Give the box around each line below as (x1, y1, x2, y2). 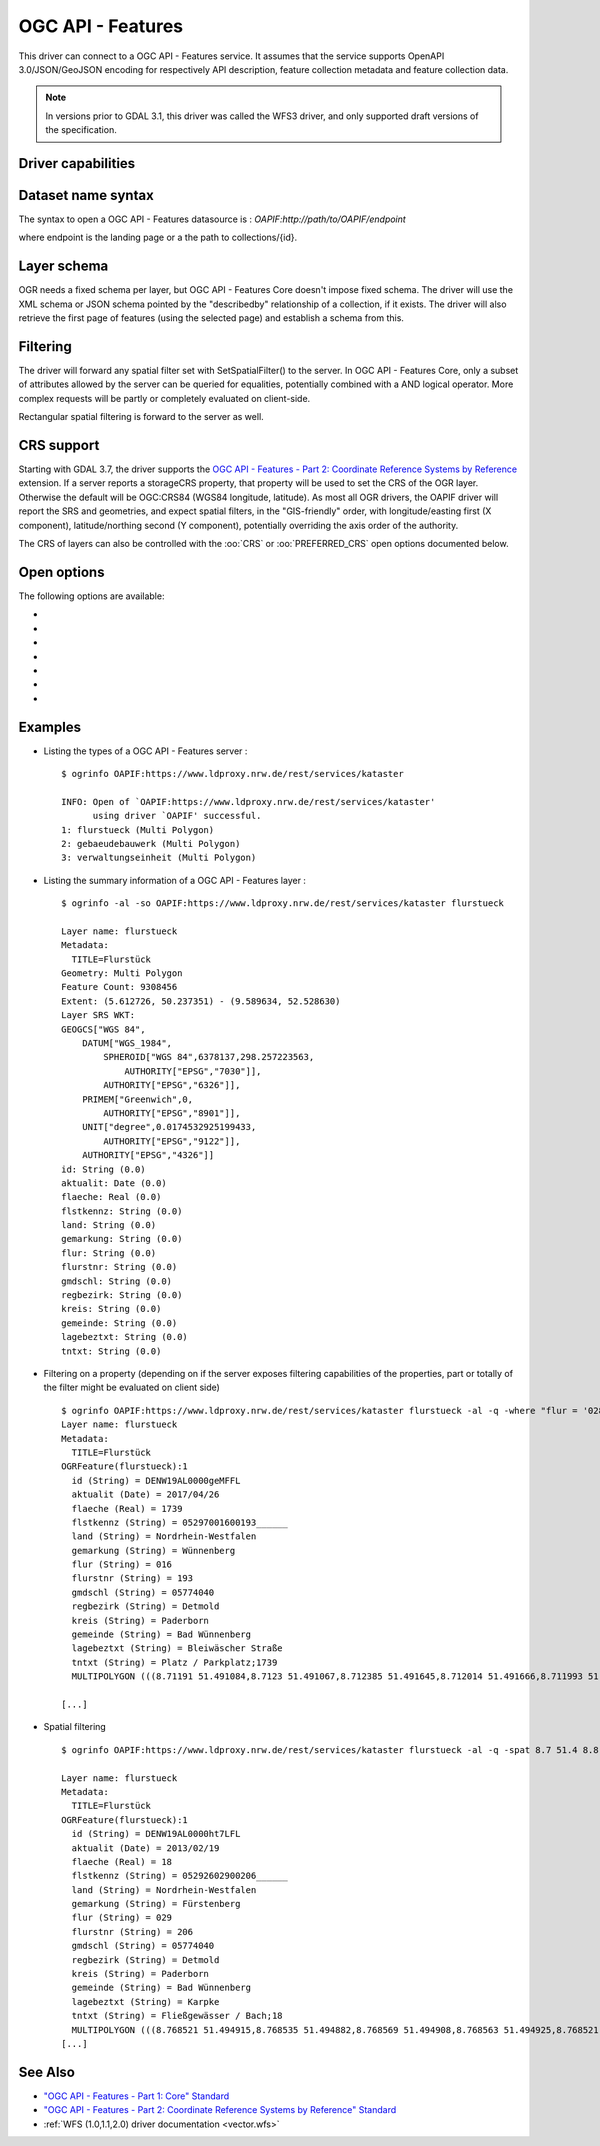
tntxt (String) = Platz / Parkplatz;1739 (71, 1656, 278, 1668)
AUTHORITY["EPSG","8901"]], (103, 1107, 241, 1119)
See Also (18, 2063, 75, 2080)
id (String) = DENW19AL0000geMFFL (71, 1475, 241, 1486)
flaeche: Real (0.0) (61, 1191, 162, 1203)
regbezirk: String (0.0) (61, 1290, 183, 1301)
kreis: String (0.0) (61, 1303, 162, 1315)
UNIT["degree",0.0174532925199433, (81, 1121, 257, 1133)
